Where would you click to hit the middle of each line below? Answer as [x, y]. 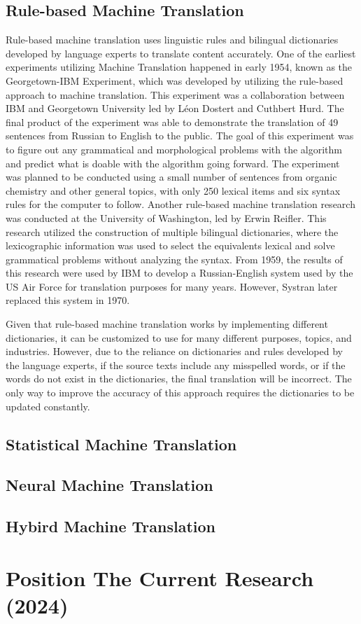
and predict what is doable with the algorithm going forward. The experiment [173, 163]
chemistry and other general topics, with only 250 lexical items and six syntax [173, 190]
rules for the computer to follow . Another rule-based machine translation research [180, 204]
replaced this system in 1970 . [68, 300]
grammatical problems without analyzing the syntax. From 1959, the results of [174, 259]
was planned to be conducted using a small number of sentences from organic [171, 177]
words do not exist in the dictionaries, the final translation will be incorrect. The [179, 379]
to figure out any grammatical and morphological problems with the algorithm [174, 149]
